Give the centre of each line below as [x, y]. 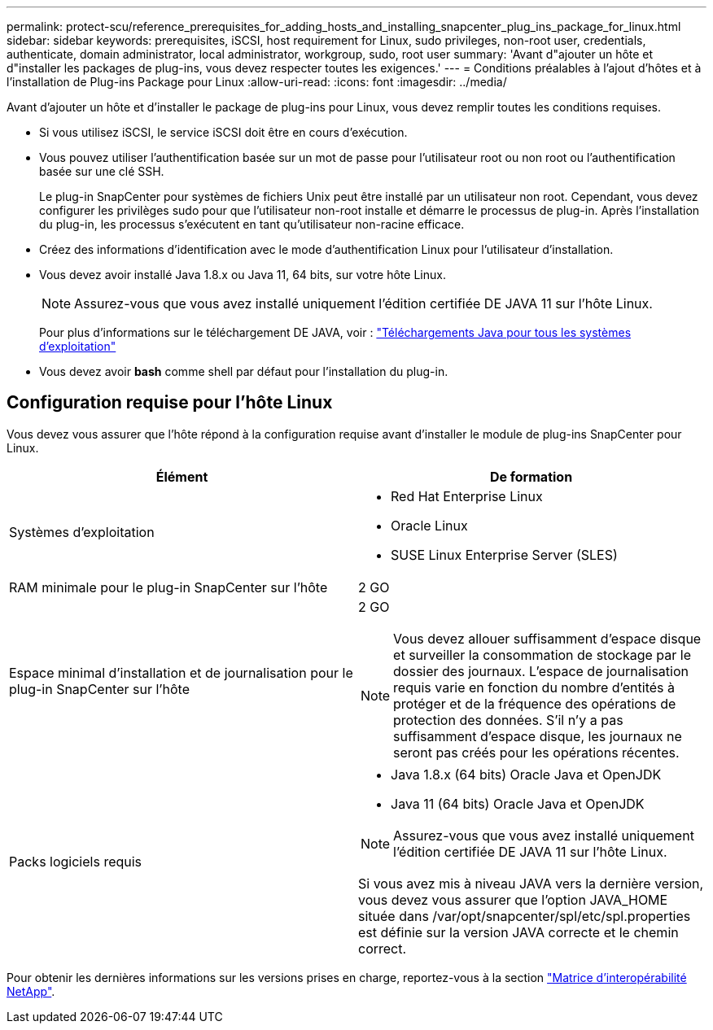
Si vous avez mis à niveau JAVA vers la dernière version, [531, 883]
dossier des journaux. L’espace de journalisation [541, 671]
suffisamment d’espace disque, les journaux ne [538, 736]
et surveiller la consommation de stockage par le [542, 655]
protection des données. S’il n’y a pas [508, 720]
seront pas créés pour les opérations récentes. [536, 752]
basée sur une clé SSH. [102, 171]
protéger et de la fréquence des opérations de [535, 703]
